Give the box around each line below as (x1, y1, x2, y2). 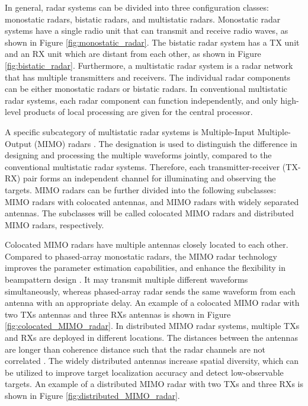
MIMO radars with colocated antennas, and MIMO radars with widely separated (5, 195, 299, 207)
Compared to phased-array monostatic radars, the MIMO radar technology (5, 250, 277, 262)
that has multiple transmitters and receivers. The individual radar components (5, 71, 291, 83)
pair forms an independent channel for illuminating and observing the (23, 172, 276, 184)
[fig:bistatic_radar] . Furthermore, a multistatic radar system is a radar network (5, 59, 293, 71)
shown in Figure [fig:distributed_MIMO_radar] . (5, 389, 180, 401)
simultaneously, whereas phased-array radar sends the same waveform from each (5, 284, 296, 297)
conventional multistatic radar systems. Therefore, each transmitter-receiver (5, 160, 280, 172)
